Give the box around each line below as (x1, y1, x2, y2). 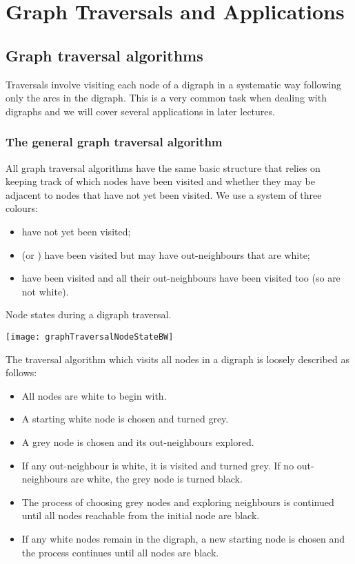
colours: (6, 201, 38, 215)
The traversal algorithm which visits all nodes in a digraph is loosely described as (6, 351, 349, 366)
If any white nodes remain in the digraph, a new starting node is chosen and (21, 531, 345, 545)
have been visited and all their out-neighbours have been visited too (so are (21, 271, 341, 285)
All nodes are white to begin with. (21, 388, 167, 402)
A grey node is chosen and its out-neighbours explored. (21, 434, 254, 449)
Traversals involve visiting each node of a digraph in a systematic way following (6, 77, 341, 91)
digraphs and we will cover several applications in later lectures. (6, 104, 275, 118)
